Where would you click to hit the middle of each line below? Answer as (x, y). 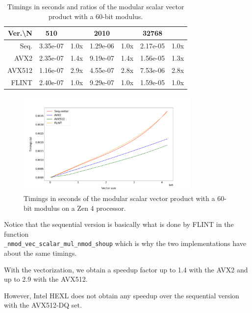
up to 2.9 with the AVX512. (46, 279)
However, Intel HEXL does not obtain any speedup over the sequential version (122, 295)
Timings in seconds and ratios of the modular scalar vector (96, 6)
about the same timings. (40, 253)
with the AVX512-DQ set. (43, 305)
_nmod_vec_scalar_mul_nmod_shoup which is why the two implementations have (125, 243)
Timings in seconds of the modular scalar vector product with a (119, 198)
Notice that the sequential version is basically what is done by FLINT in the (119, 224)
